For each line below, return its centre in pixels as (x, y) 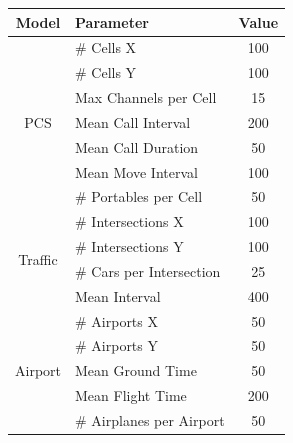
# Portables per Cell (139, 196)
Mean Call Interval (133, 121)
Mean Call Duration (137, 146)
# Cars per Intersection (148, 270)
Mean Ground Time (136, 370)
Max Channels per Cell (146, 97)
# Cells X (106, 47)
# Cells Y (106, 72)
